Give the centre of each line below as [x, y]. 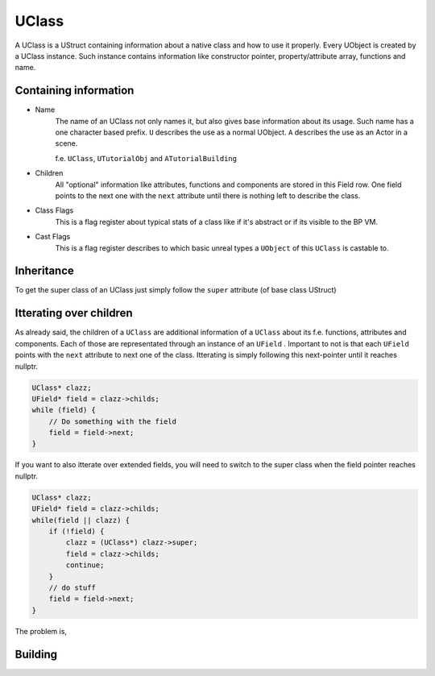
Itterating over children [74, 313]
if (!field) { [77, 531]
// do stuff [72, 587]
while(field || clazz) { [81, 520]
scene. [66, 143]
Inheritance [44, 271]
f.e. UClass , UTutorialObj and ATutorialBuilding [146, 158]
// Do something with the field [113, 421]
